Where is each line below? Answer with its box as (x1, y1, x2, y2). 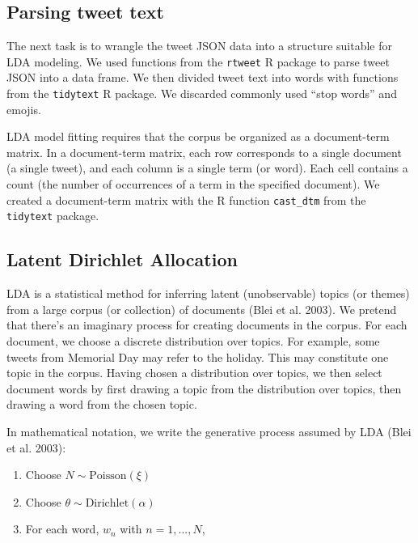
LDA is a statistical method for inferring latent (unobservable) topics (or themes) (6, 285, 410, 302)
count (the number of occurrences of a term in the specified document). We (6, 176, 380, 193)
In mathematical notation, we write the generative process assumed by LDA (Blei (6, 422, 412, 439)
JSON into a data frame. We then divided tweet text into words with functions (6, 69, 399, 86)
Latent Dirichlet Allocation (6, 247, 238, 272)
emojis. (6, 100, 41, 117)
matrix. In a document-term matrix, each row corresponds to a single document (6, 143, 402, 160)
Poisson (89, 470, 127, 482)
